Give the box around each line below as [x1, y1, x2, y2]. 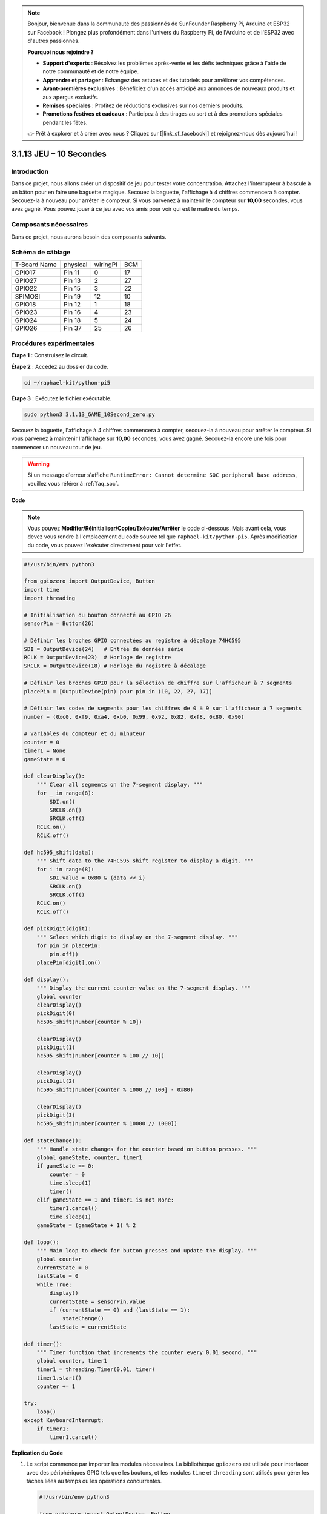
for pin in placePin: [36, 942, 101, 949]
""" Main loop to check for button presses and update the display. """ [36, 1248, 257, 1254]
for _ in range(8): [36, 790, 95, 796]
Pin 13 [64, 276, 81, 285]
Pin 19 [64, 292, 81, 300]
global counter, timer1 [36, 1357, 107, 1364]
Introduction [11, 167, 48, 176]
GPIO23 [15, 308, 38, 316]
